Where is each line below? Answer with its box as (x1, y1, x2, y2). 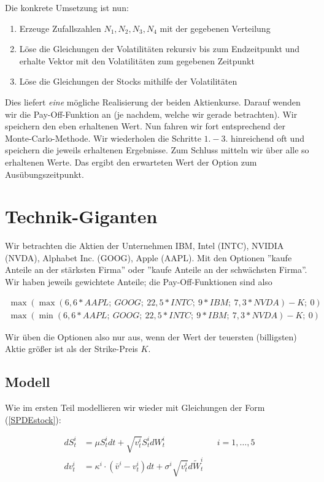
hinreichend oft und (231, 131, 304, 144)
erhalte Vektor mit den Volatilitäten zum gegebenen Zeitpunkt (19, 54, 255, 67)
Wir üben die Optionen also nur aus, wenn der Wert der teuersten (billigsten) (5, 330, 297, 343)
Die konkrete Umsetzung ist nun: (5, 1, 129, 13)
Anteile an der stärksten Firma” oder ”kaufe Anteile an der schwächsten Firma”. (5, 263, 307, 276)
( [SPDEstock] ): (5, 413, 61, 426)
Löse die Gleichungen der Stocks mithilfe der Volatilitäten (19, 75, 237, 88)
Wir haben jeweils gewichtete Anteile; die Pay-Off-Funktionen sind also (5, 275, 272, 288)
